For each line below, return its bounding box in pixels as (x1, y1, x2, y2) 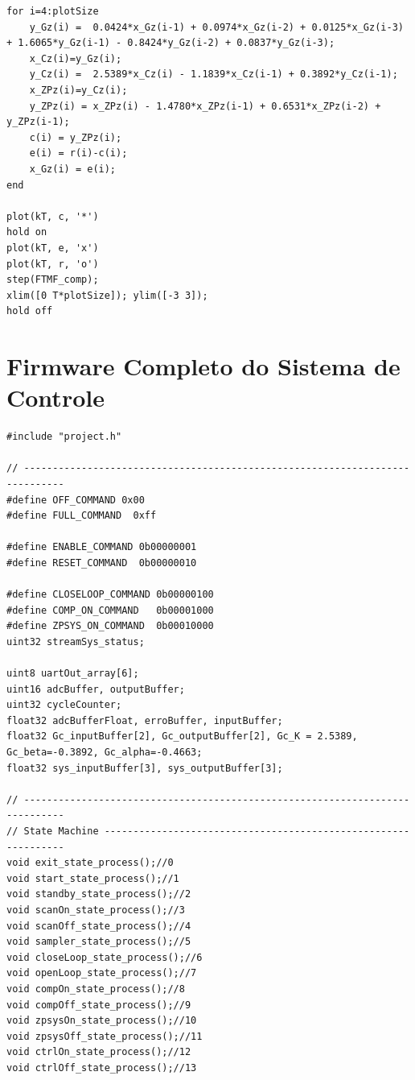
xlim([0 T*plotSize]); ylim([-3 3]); (6, 289, 208, 301)
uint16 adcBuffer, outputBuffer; (6, 683, 185, 695)
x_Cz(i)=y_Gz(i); (29, 52, 122, 64)
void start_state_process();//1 (6, 872, 179, 884)
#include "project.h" (6, 431, 122, 443)
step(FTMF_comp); (6, 274, 99, 286)
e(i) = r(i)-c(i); (29, 147, 128, 159)
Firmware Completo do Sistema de (6, 350, 401, 383)
